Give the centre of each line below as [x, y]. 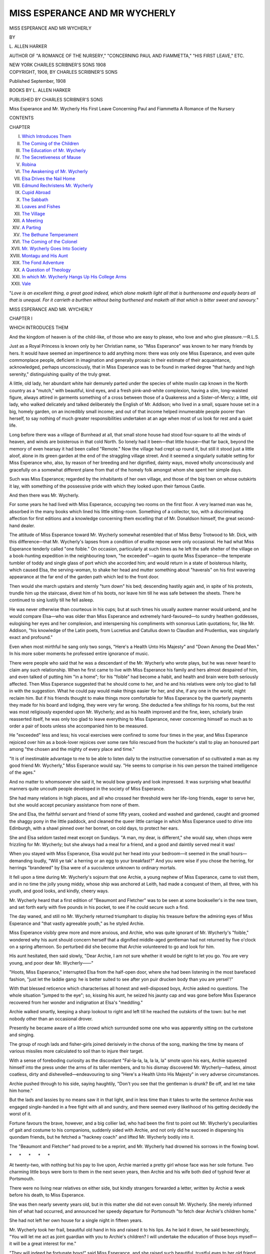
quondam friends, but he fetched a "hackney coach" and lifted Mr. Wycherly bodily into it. [102, 1137]
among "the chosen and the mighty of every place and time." [72, 749]
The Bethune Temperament [50, 234]
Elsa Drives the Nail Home [48, 179]
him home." [21, 1090]
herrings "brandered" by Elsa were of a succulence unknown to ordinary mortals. [93, 868]
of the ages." [22, 772]
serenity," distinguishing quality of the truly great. [60, 374]
